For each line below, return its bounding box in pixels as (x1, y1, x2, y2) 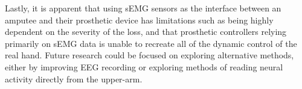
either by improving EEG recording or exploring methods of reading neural (5, 60, 283, 73)
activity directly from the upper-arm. (5, 72, 143, 85)
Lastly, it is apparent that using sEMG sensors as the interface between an (5, 2, 281, 14)
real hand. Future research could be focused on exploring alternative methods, (5, 49, 294, 61)
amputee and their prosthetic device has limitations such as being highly (5, 13, 274, 26)
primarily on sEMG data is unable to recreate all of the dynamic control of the (5, 37, 297, 49)
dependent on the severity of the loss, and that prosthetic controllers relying (5, 25, 287, 38)
